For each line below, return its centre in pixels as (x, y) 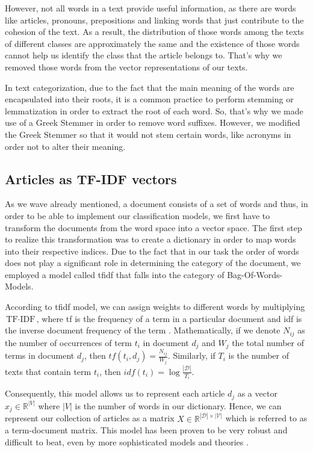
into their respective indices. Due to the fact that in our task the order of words (152, 251)
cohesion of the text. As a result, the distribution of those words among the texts (154, 32)
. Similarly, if (191, 355)
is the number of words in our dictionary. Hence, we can (178, 405)
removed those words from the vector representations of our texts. (126, 67)
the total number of (268, 342)
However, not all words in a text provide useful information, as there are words (150, 8)
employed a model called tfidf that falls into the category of (115, 274)
